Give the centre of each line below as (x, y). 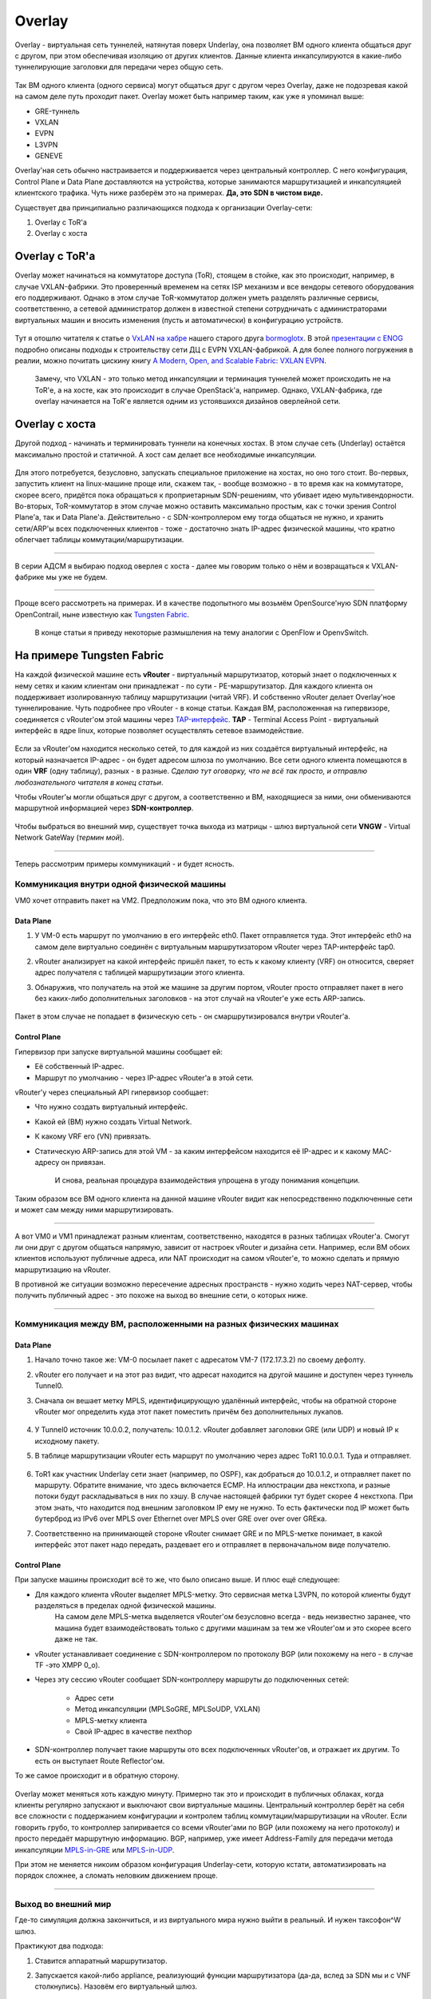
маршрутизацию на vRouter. (63, 1269)
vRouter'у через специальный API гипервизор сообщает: (112, 1092)
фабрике (30, 577)
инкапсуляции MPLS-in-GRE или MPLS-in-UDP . (95, 1849)
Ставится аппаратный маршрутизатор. (101, 1961)
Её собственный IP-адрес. (79, 1067)
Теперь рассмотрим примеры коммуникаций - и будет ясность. (125, 864)
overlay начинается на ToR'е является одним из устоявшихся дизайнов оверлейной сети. (188, 401)
